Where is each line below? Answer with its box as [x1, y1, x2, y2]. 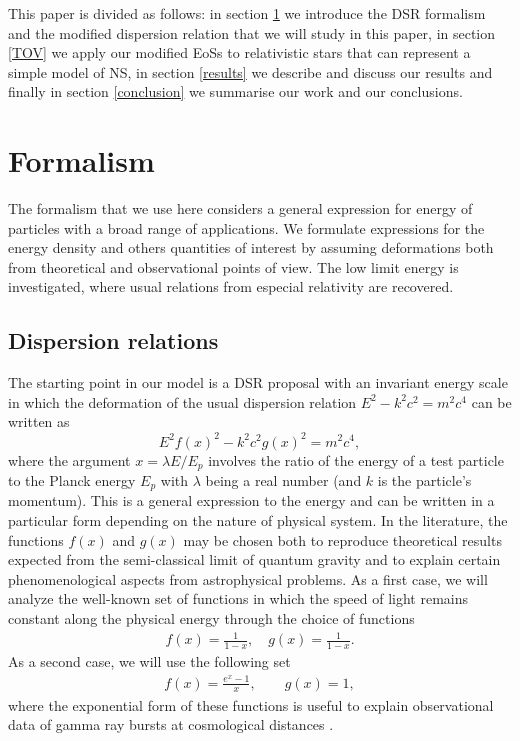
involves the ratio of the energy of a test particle [208, 449, 504, 470]
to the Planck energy [8, 470, 136, 490]
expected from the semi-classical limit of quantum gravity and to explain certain [8, 549, 501, 570]
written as [8, 411, 70, 432]
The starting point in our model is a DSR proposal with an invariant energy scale [8, 372, 508, 393]
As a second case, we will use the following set [8, 650, 291, 671]
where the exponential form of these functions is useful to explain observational [8, 694, 494, 715]
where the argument [8, 449, 131, 470]
